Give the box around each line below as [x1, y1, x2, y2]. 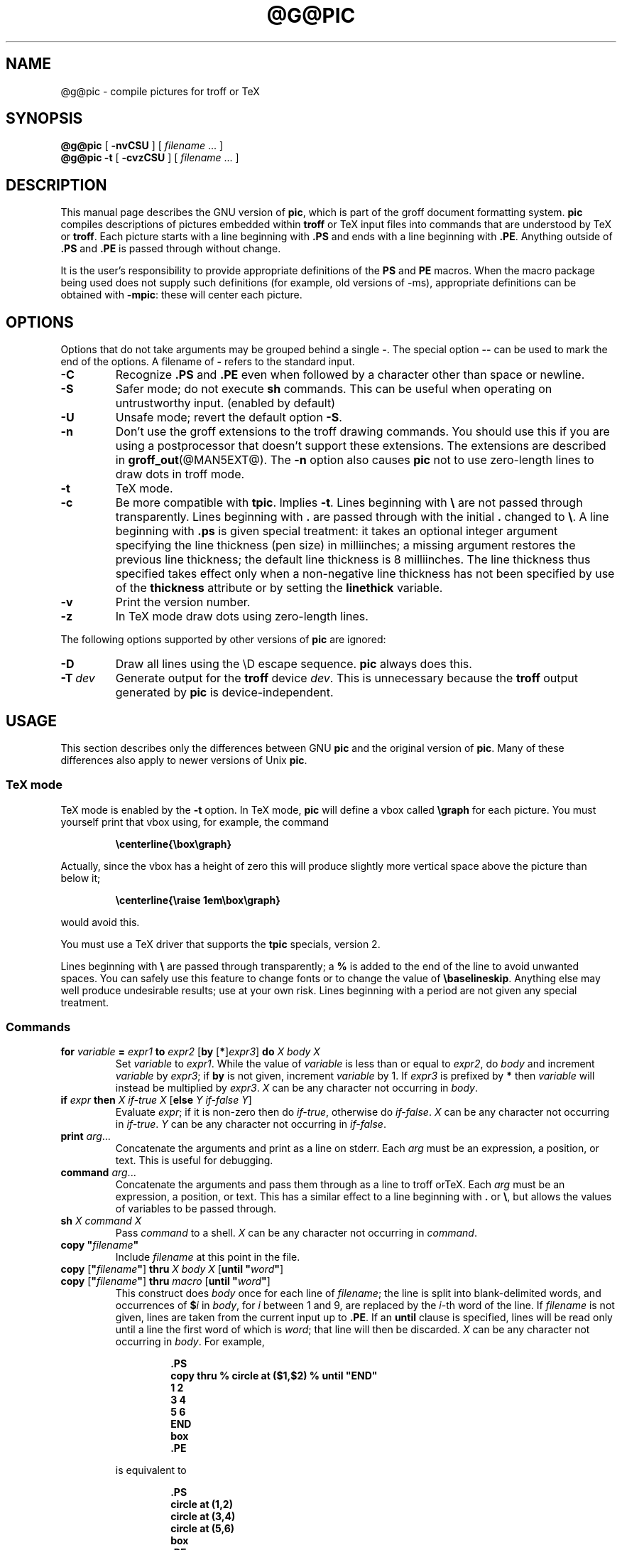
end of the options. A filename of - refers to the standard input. [60, 355, 355, 368]
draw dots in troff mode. [115, 467, 245, 482]
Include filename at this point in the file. [115, 1251, 300, 1264]
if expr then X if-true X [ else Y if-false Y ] [60, 1094, 252, 1107]
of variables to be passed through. [115, 1202, 277, 1215]
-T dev [60, 671, 95, 686]
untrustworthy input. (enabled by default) [115, 396, 335, 411]
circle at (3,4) [170, 1510, 236, 1523]
